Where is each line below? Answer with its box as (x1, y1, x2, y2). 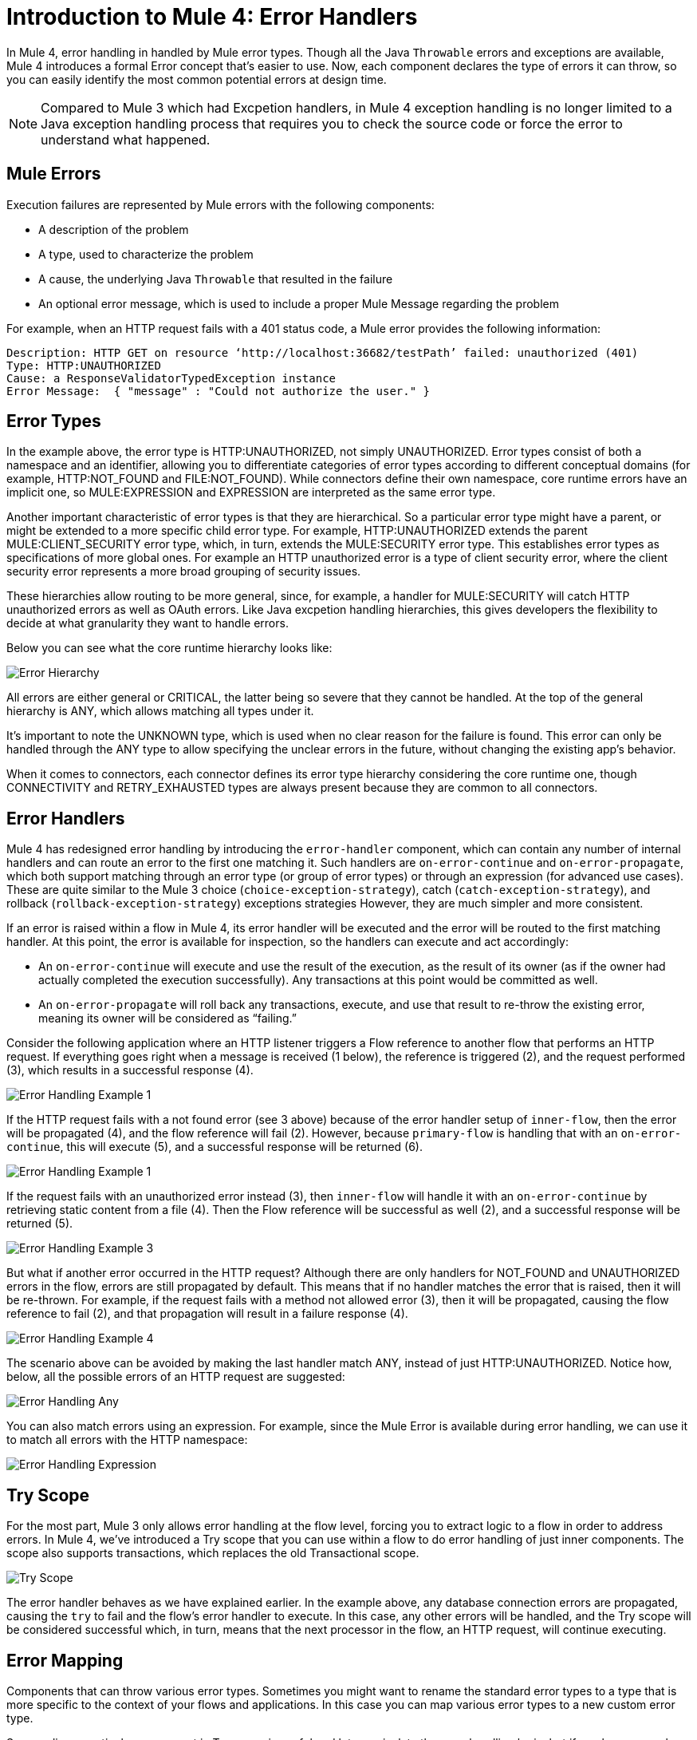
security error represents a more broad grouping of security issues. (6, 564, 361, 579)
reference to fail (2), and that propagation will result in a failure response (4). (6, 1307, 408, 1321)
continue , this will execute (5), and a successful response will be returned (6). (6, 1140, 423, 1154)
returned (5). (6, 1216, 73, 1231)
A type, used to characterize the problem (38, 247, 254, 261)
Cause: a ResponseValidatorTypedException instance (6, 371, 337, 385)
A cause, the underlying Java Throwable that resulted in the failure (38, 271, 393, 286)
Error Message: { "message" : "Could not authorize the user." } (6, 384, 431, 397)
